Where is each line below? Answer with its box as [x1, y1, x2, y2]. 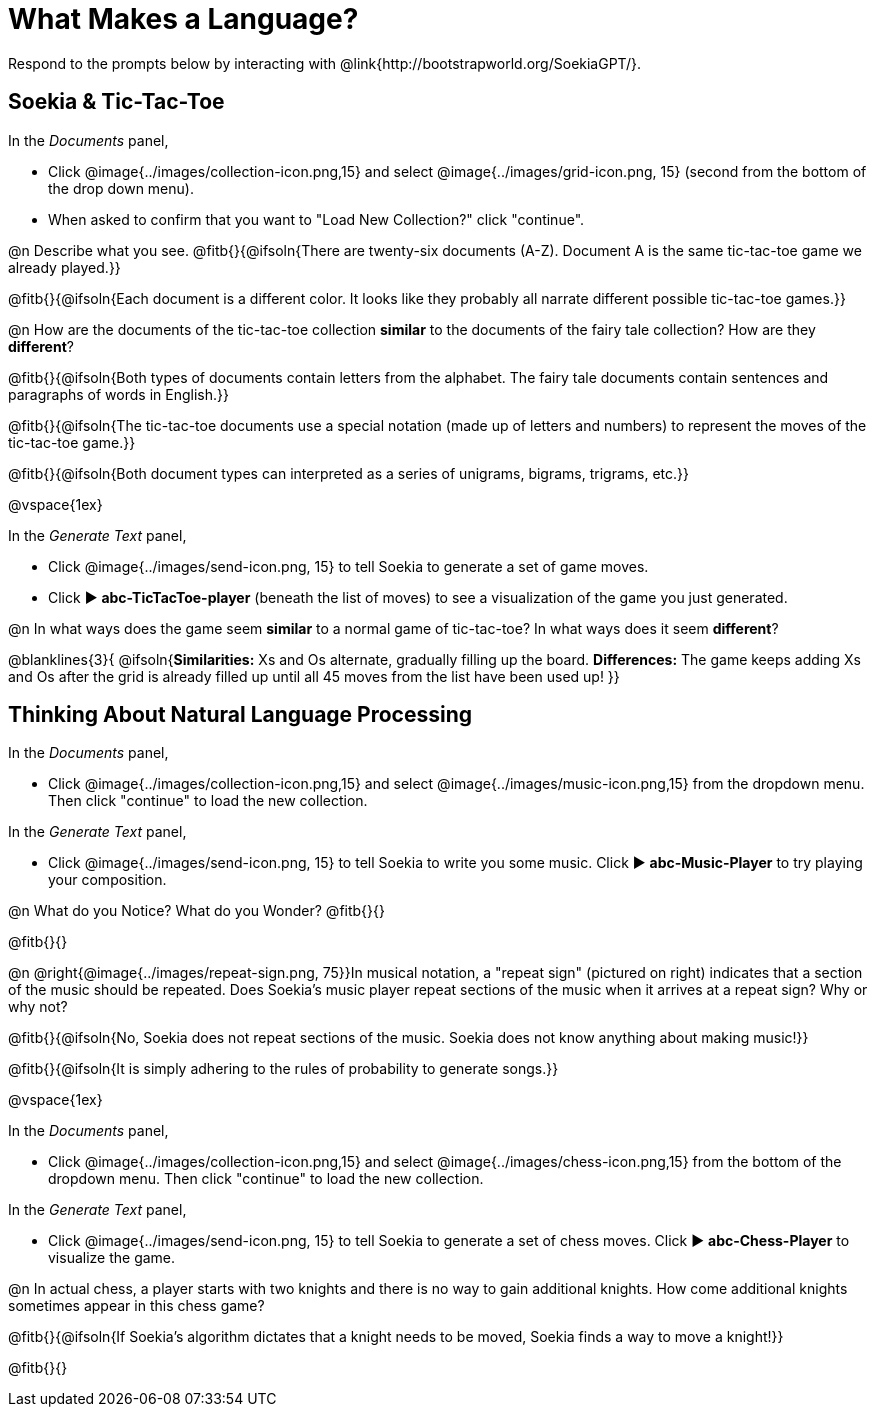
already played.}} [8, 258, 121, 276]
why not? [8, 998, 68, 1016]
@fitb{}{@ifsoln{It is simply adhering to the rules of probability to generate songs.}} [8, 1060, 559, 1078]
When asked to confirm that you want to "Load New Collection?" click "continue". [48, 210, 585, 228]
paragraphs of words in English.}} [8, 385, 229, 403]
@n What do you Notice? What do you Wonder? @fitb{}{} [8, 902, 385, 920]
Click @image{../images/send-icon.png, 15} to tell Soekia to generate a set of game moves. [48, 557, 649, 575]
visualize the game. [48, 1249, 176, 1267]
